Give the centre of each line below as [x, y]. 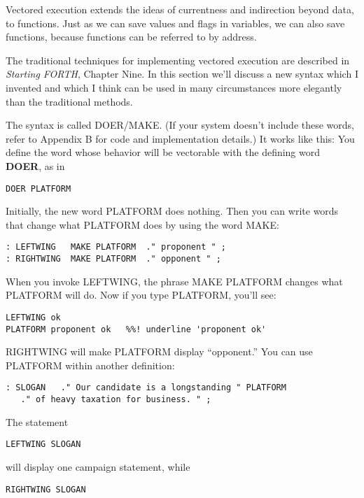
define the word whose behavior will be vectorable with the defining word [163, 152]
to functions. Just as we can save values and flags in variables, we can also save [175, 23]
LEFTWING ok [33, 317]
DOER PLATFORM [38, 188]
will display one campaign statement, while [98, 466]
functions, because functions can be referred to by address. [131, 37]
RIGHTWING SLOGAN [46, 489]
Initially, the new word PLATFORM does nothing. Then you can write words [172, 211]
